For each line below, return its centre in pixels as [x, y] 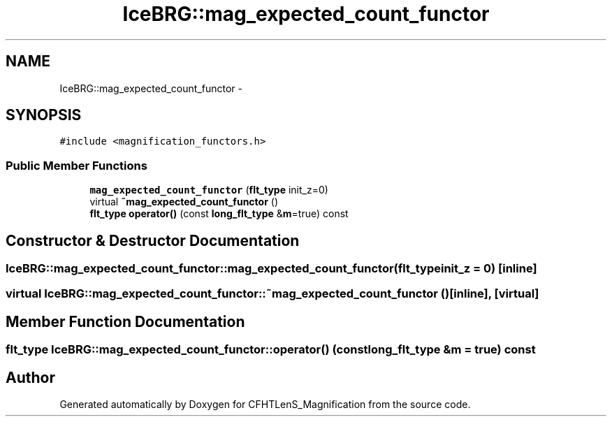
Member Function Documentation [125, 321]
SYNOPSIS [44, 115]
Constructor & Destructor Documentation [153, 240]
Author [30, 377]
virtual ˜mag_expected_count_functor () [184, 202]
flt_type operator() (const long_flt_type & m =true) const [219, 214]
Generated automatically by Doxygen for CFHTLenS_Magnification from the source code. [265, 405]
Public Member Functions [76, 165]
